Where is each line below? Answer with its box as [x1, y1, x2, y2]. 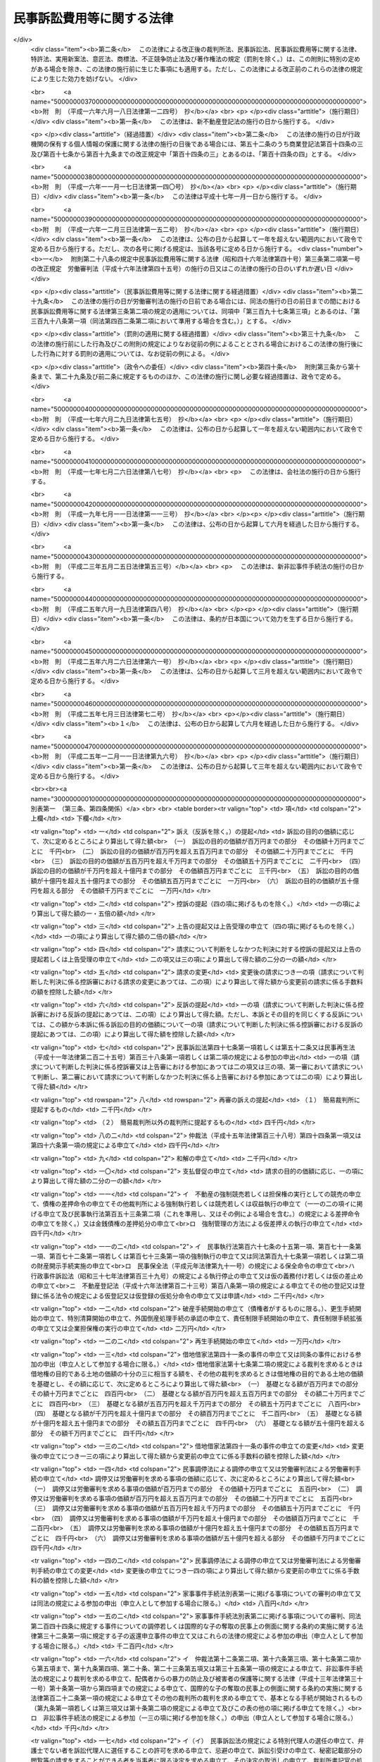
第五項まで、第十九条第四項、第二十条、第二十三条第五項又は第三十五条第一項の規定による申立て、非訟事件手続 [36, 1664, 363, 1673]
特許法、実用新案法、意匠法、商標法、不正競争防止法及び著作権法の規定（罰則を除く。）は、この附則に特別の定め [30, 55, 360, 63]
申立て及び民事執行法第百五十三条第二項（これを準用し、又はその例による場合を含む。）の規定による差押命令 [42, 1209, 360, 1218]
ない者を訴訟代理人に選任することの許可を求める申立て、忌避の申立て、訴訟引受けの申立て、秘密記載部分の [49, 1746, 362, 1755]
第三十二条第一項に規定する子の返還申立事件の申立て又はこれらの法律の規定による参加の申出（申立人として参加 [36, 1632, 364, 1640]
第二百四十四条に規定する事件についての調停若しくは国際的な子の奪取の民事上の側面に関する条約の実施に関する [30, 1622, 357, 1630]
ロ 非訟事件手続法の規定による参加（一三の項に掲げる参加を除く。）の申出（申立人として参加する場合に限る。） [30, 1713, 357, 1723]
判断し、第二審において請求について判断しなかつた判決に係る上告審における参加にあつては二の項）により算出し [36, 1072, 363, 1081]
